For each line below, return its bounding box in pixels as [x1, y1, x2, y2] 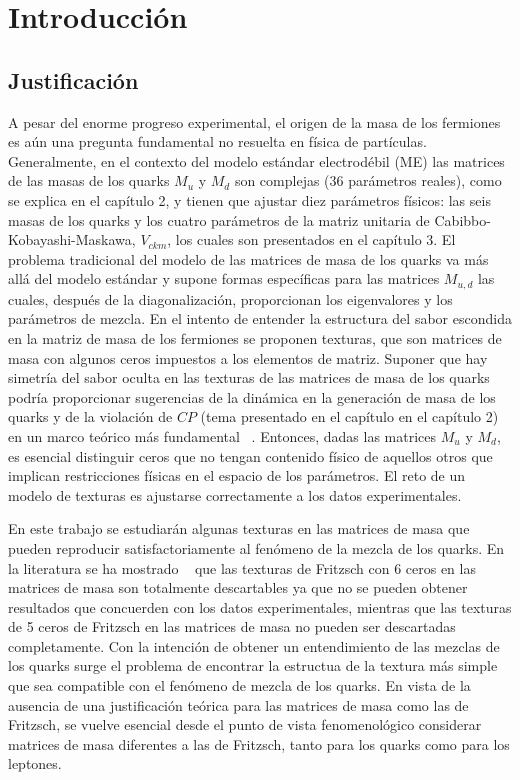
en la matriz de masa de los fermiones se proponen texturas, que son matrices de [8, 327, 502, 348]
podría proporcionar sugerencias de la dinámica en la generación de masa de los [8, 386, 496, 407]
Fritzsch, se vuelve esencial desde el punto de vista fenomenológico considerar [8, 714, 482, 735]
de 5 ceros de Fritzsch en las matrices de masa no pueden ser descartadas [8, 616, 456, 637]
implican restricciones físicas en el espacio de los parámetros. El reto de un [8, 465, 466, 486]
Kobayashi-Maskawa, [8, 229, 136, 250]
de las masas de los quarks [8, 170, 170, 191]
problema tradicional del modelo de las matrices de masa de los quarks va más [8, 248, 489, 269]
